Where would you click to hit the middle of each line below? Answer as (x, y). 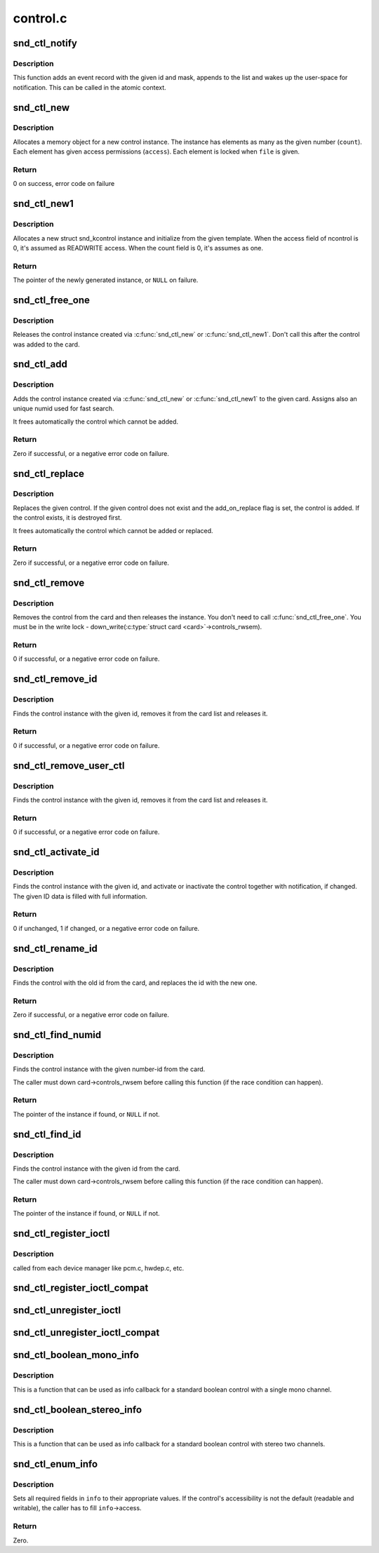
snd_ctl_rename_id (55, 948)
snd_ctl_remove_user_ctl (69, 766)
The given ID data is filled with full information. (80, 896)
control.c (40, 18)
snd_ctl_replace (48, 473)
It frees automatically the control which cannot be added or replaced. (113, 530)
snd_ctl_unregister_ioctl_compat (86, 1333)
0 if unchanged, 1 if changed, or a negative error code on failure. (106, 928)
